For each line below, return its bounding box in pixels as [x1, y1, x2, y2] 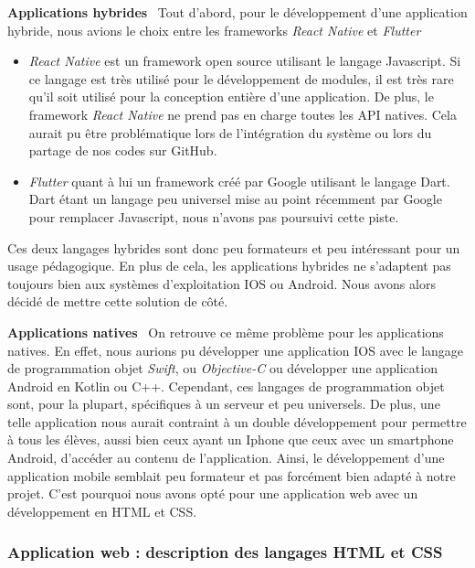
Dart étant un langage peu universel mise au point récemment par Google [28, 189, 442, 209]
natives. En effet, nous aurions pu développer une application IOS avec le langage [7, 340, 464, 359]
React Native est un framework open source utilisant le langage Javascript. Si [28, 51, 461, 70]
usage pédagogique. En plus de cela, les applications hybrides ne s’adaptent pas [7, 256, 451, 275]
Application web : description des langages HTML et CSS [7, 541, 443, 563]
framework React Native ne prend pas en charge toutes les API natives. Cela [28, 104, 457, 123]
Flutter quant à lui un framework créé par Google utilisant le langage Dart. [28, 171, 450, 190]
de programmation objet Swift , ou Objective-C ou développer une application [7, 359, 438, 378]
